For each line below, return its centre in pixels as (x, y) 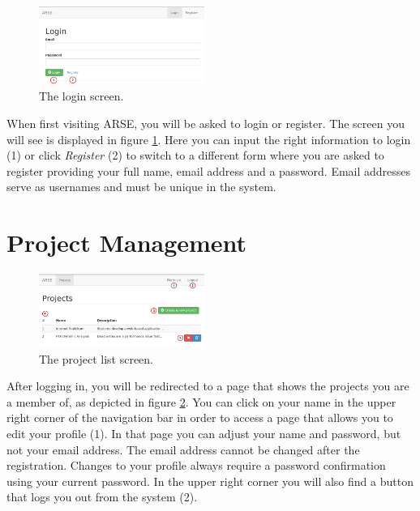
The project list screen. (96, 358)
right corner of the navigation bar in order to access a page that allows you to (200, 417)
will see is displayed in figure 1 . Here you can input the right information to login (209, 139)
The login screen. (81, 96)
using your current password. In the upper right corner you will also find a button (210, 481)
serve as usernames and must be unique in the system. (141, 187)
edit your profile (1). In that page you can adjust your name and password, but (204, 434)
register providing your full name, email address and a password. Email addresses (209, 170)
